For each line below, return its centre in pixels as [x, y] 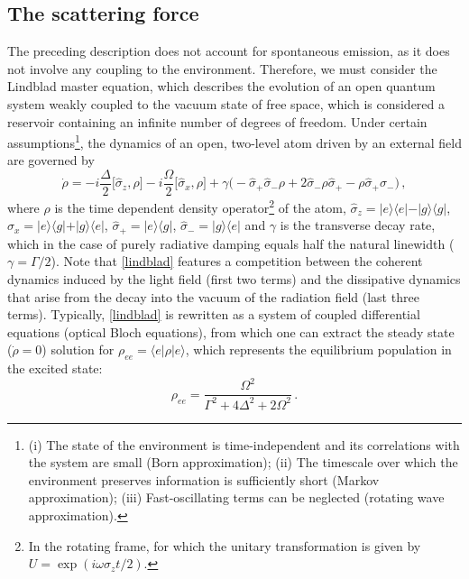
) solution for [78, 349]
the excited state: [55, 368]
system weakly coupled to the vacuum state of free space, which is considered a [226, 103]
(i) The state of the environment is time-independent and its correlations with [244, 444]
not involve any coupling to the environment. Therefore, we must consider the [222, 68]
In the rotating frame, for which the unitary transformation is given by [225, 545]
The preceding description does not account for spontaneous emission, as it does [229, 51]
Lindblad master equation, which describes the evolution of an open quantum [221, 86]
